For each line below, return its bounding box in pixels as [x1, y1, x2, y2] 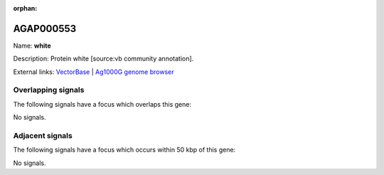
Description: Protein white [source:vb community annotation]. [13, 54, 194, 63]
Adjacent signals [13, 130, 73, 140]
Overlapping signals [13, 85, 85, 95]
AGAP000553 [13, 22, 77, 35]
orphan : [13, 4, 38, 12]
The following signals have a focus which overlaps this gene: [13, 100, 192, 108]
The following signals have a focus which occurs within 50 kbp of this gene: [13, 146, 236, 154]
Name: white [13, 41, 51, 50]
